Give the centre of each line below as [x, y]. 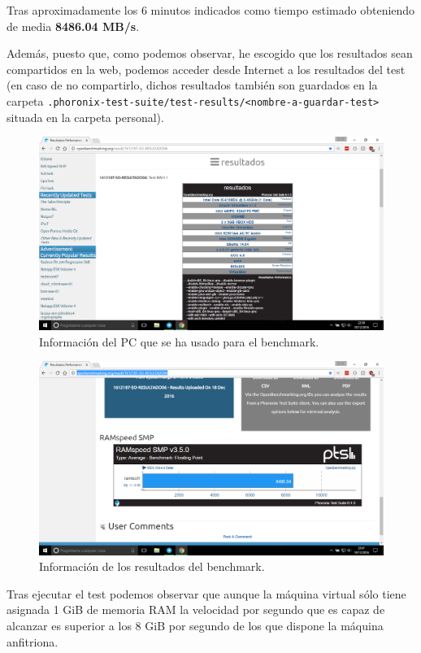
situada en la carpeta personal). [85, 117]
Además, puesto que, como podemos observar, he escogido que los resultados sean [210, 53]
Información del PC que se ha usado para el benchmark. [179, 341]
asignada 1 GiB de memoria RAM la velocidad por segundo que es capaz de [196, 609]
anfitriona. [33, 641]
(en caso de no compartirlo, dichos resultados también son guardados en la [192, 85]
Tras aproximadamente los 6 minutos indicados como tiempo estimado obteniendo [211, 10]
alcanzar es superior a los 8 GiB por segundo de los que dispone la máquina [195, 625]
